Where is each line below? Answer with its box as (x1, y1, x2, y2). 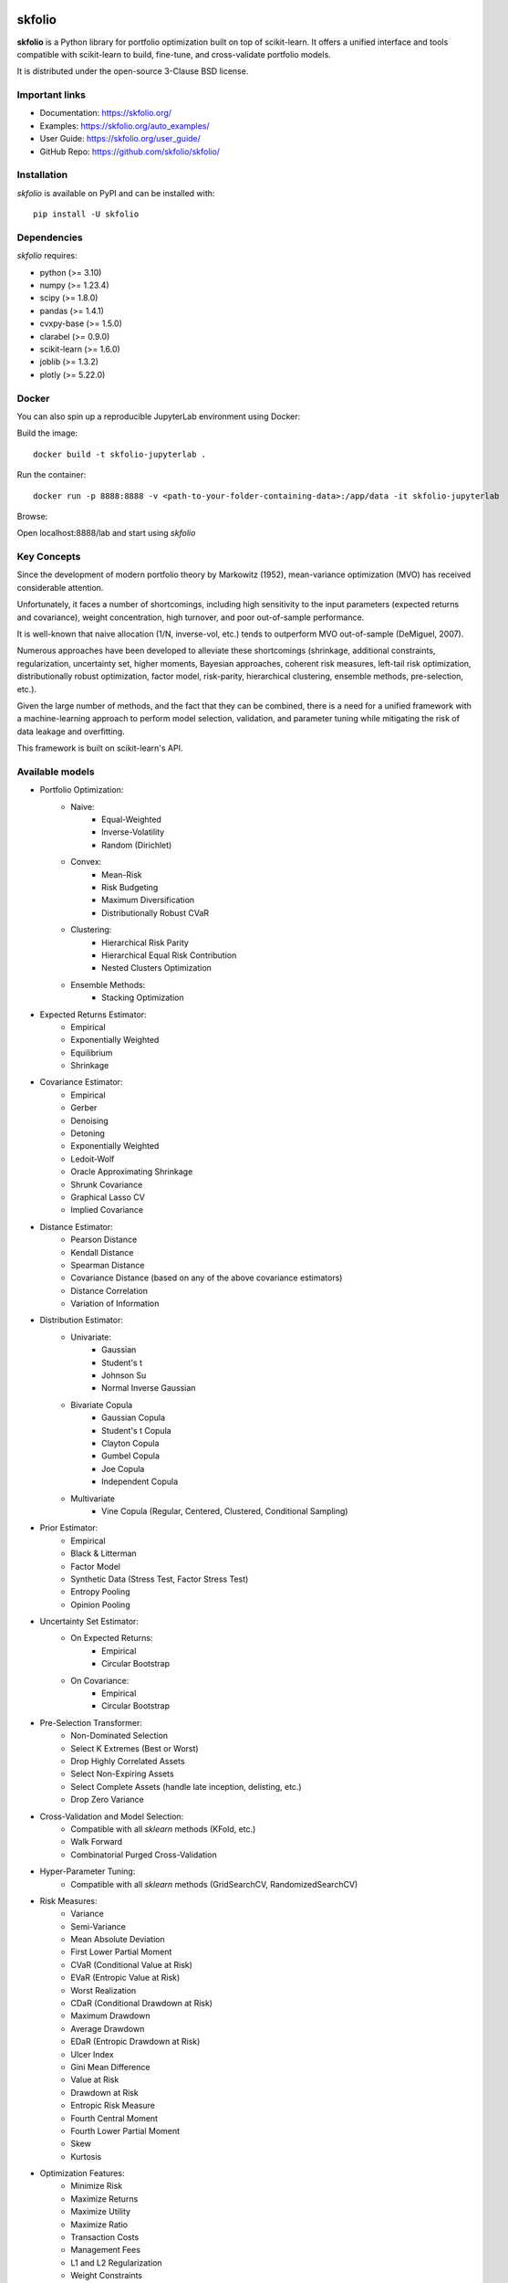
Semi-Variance (70, 1920, 127, 1931)
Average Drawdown (70, 2023, 145, 2034)
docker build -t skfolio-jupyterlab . (33, 448, 207, 459)
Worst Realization (70, 1984, 137, 1995)
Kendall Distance (70, 1247, 134, 1257)
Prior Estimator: (39, 1522, 98, 1533)
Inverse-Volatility (101, 826, 165, 837)
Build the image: (16, 427, 78, 438)
